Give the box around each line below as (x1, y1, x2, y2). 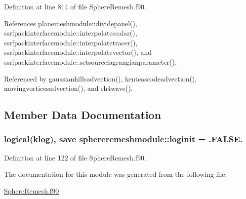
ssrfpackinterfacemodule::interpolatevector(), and (4, 47, 152, 57)
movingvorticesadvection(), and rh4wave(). (4, 83, 133, 93)
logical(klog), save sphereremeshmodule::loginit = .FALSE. (4, 133, 243, 145)
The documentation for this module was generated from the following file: (4, 169, 227, 179)
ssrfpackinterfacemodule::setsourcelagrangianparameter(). (4, 56, 177, 67)
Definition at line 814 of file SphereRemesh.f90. (4, 1, 146, 11)
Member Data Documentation (4, 107, 162, 122)
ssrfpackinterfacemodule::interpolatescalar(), (4, 28, 137, 38)
